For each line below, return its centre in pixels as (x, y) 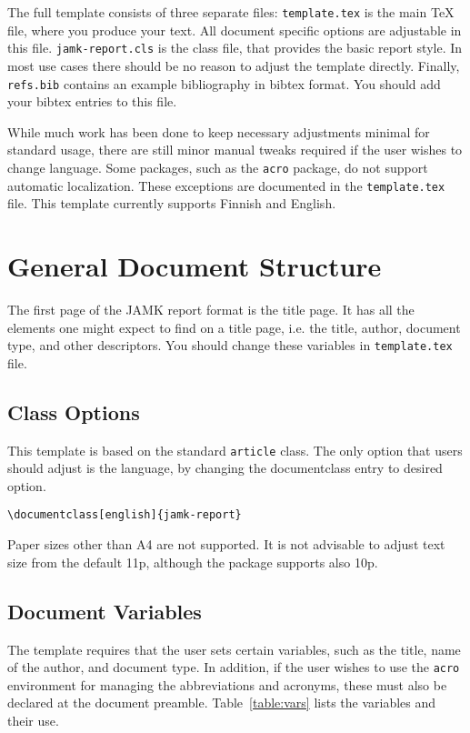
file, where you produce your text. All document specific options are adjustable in (235, 30)
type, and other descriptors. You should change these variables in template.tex (230, 345)
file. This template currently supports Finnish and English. (172, 203)
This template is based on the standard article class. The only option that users (235, 450)
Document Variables (105, 611)
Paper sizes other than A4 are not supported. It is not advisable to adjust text (226, 544)
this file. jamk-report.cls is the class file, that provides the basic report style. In (235, 48)
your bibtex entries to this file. (92, 101)
